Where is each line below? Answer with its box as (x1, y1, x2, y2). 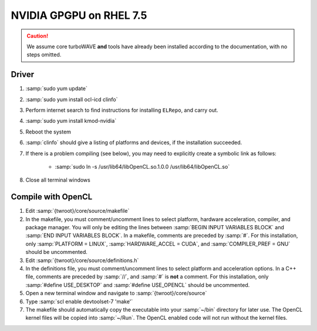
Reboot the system (25, 128, 72, 135)
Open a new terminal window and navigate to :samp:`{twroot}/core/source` (25, 290, 207, 297)
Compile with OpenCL (11, 192, 93, 202)
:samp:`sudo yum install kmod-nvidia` (25, 118, 117, 125)
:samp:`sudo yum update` (25, 85, 87, 92)
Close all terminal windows (25, 176, 90, 183)
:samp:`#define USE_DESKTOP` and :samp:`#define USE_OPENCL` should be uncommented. (25, 281, 250, 288)
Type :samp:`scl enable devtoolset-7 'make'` (25, 297, 133, 305)
